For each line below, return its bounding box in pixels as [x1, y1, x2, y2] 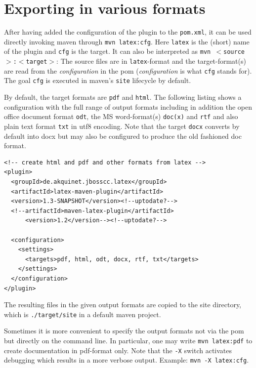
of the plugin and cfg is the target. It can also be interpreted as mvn [4, 46, 211, 56]
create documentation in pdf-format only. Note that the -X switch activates [4, 345, 232, 355]
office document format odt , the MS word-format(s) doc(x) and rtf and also [4, 111, 238, 122]
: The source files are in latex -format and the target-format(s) [56, 56, 246, 66]
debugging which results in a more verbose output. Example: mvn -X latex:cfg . [4, 355, 249, 365]
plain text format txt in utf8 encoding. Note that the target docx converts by [4, 121, 240, 131]
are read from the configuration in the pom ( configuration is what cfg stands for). [4, 65, 252, 76]
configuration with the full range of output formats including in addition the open [4, 101, 252, 112]
